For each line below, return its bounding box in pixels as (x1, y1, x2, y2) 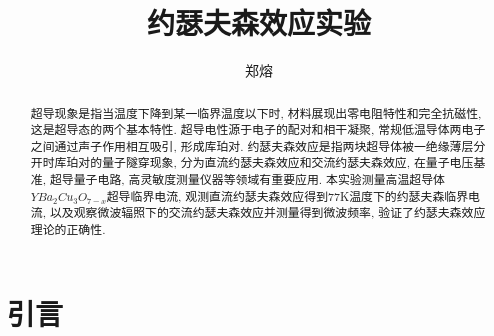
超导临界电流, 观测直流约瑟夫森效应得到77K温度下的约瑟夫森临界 (106, 187, 469, 204)
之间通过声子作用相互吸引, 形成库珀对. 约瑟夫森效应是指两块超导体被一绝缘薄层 (30, 137, 474, 154)
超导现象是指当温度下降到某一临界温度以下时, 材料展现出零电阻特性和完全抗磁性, (30, 104, 482, 121)
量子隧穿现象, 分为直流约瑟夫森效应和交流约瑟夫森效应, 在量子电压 (102, 154, 474, 171)
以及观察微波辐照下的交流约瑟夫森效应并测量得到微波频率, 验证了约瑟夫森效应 (49, 204, 486, 221)
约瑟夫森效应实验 (146, 2, 371, 43)
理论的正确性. (30, 221, 106, 238)
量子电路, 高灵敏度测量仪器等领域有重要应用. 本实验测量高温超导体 (73, 171, 445, 188)
